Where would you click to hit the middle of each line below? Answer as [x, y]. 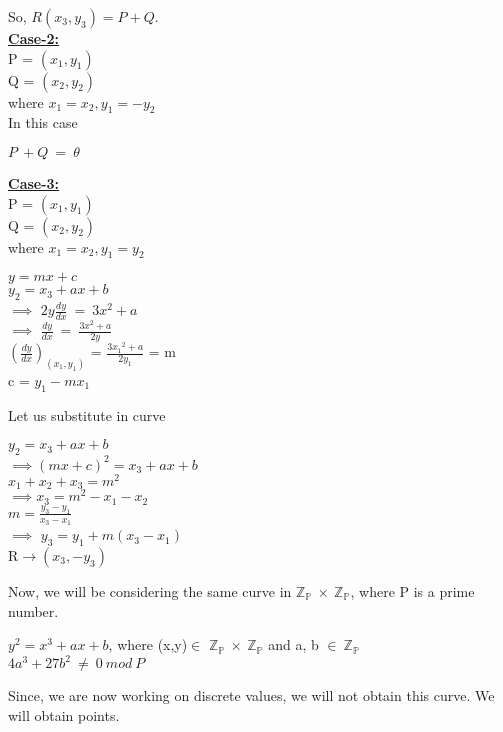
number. [33, 610]
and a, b [293, 644]
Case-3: [34, 182]
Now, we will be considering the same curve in [150, 591]
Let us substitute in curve [87, 414]
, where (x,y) [148, 644]
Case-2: [34, 38]
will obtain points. [64, 714]
